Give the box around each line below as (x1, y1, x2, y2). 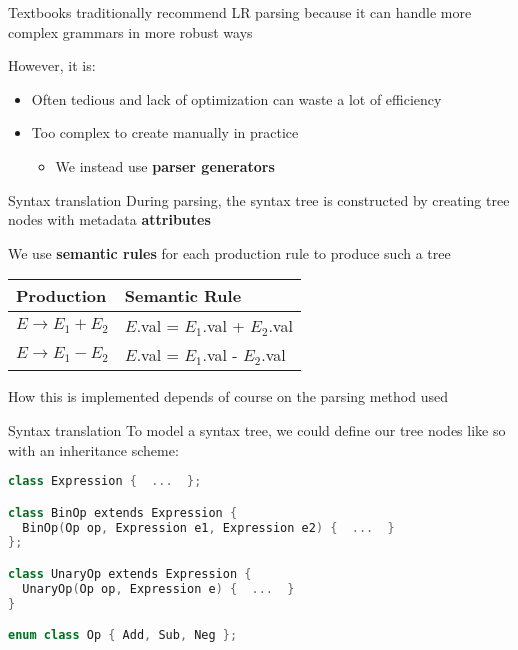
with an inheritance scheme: (8, 439, 179, 460)
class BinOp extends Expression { (8, 505, 238, 520)
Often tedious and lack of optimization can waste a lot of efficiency (31, 88, 442, 109)
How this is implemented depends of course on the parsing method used (8, 386, 448, 407)
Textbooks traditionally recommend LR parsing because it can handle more (8, 2, 472, 22)
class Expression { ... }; (8, 474, 202, 489)
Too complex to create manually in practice (31, 122, 299, 143)
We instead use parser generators (55, 155, 275, 176)
